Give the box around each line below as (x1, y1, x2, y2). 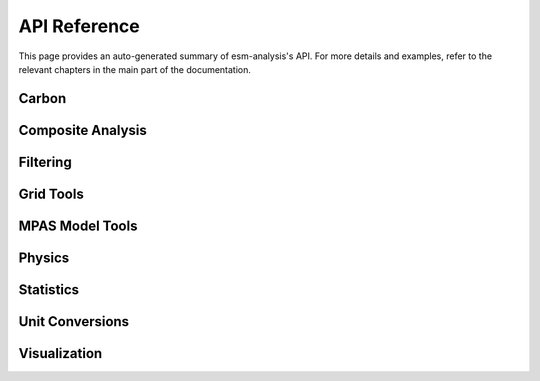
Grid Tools (18, 185, 84, 202)
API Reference (18, 15, 140, 37)
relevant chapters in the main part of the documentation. (18, 63, 252, 75)
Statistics (18, 281, 80, 298)
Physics (18, 249, 70, 266)
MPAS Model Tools (18, 217, 138, 234)
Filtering (18, 153, 72, 170)
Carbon (18, 90, 67, 107)
